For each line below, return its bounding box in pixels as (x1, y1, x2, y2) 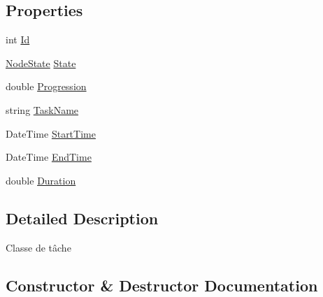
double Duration (6, 173, 76, 187)
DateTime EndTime (6, 150, 92, 164)
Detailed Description (6, 207, 159, 229)
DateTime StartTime (6, 126, 96, 140)
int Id (6, 32, 30, 47)
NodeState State (6, 55, 76, 70)
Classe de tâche (6, 240, 71, 254)
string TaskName (6, 102, 79, 117)
